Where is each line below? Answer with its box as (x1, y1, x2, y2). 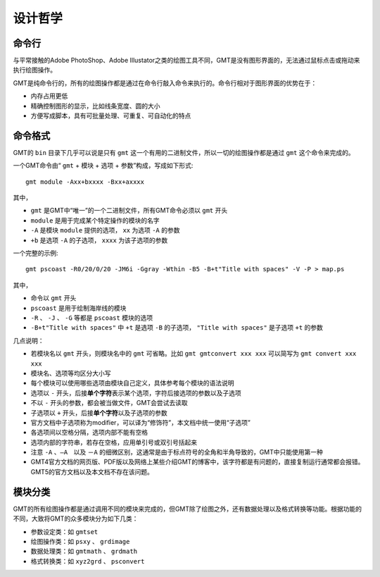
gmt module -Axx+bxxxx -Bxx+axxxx (25, 178, 144, 186)
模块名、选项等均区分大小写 (30, 368, 111, 377)
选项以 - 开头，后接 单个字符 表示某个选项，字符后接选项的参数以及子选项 (30, 388, 242, 397)
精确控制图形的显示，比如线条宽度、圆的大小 (30, 101, 160, 110)
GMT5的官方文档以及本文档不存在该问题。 (30, 467, 154, 476)
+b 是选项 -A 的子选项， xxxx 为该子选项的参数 (30, 236, 168, 244)
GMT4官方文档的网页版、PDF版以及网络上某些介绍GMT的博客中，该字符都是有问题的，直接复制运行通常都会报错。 (30, 458, 365, 466)
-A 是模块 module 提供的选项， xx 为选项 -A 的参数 (30, 226, 180, 235)
